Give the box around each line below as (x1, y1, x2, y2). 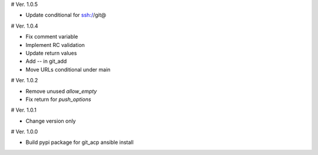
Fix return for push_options (25, 96, 91, 103)
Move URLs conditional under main (25, 66, 111, 73)
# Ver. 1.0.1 (11, 106, 37, 114)
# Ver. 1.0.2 (11, 77, 38, 84)
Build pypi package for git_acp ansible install (25, 139, 134, 146)
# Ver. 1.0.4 (11, 22, 38, 29)
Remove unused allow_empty (25, 87, 97, 95)
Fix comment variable (25, 33, 78, 41)
